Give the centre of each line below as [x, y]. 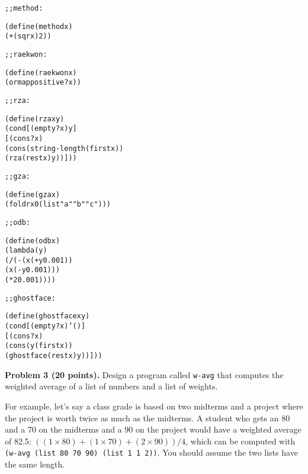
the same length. [35, 464]
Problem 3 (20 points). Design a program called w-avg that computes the [144, 374]
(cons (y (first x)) [39, 346]
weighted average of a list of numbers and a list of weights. [111, 386]
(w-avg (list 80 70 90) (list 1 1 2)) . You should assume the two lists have [151, 452]
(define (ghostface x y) [47, 316]
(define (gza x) [33, 194]
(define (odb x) [33, 241]
